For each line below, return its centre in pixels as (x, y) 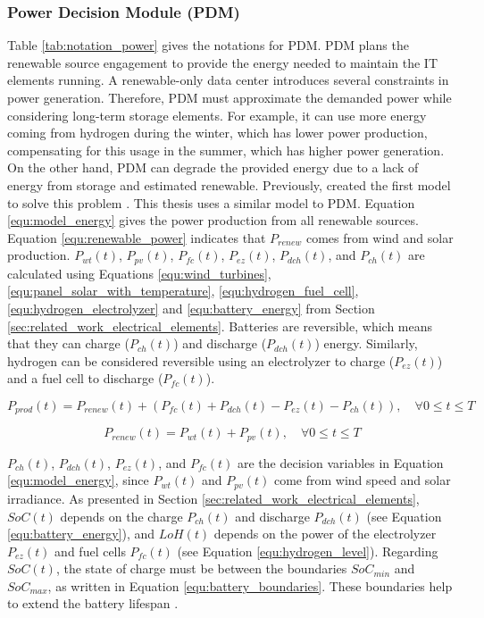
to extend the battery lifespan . (93, 603)
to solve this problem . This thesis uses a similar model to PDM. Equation (211, 202)
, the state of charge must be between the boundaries (201, 568)
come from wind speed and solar (362, 480)
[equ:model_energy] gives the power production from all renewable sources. (213, 220)
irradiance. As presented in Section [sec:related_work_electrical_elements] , (213, 498)
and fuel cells (90, 551)
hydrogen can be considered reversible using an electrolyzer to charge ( (201, 360)
